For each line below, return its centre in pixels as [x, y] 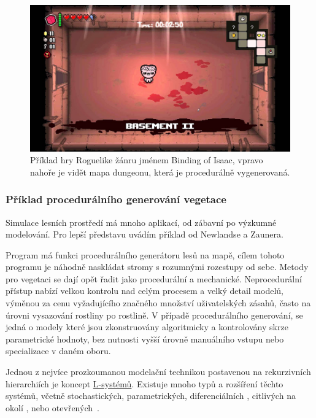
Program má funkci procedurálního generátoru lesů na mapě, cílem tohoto [145, 254]
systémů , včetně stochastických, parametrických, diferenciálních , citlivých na [151, 396]
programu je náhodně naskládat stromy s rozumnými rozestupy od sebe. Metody [157, 267]
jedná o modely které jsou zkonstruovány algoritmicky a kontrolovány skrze [147, 327]
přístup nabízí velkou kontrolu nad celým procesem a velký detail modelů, [145, 291]
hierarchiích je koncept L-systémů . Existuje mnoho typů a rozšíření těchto [145, 383]
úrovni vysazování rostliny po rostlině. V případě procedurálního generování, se [154, 315]
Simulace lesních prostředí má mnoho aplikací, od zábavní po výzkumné [141, 222]
